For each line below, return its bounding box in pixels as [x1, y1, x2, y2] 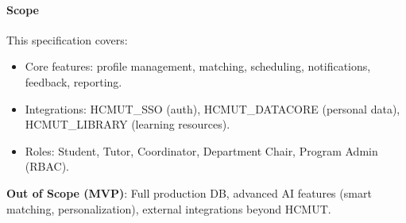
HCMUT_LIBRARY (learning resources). [25, 116, 230, 133]
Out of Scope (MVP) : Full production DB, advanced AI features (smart [6, 184, 372, 201]
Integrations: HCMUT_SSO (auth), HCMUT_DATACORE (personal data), [25, 100, 400, 117]
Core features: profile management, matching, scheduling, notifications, [25, 58, 371, 75]
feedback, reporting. [25, 73, 122, 90]
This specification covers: [6, 31, 128, 48]
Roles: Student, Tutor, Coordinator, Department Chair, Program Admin [25, 142, 378, 159]
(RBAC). [25, 158, 70, 175]
